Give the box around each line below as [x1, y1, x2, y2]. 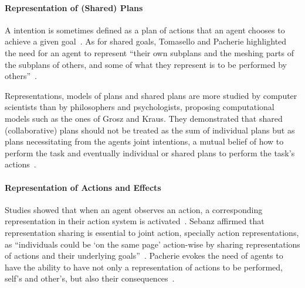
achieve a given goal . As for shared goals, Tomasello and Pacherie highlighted [5, 35, 287, 47]
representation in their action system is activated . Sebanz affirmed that [5, 215, 265, 227]
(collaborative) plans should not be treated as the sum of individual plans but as [5, 124, 295, 136]
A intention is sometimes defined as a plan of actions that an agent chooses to [5, 23, 285, 36]
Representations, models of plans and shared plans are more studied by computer [5, 89, 297, 101]
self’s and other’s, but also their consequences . [5, 272, 175, 284]
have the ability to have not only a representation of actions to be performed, [5, 260, 283, 273]
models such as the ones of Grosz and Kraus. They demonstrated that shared [5, 112, 283, 124]
